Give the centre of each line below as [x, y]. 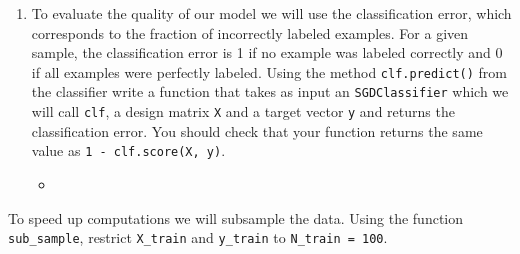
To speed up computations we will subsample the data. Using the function [235, 217]
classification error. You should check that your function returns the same [257, 130]
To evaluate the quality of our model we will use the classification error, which [271, 13]
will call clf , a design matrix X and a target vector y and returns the [243, 111]
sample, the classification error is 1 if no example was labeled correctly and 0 [267, 52]
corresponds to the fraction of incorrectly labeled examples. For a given [250, 32]
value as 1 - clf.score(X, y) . [128, 150]
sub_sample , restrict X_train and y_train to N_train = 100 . [198, 237]
